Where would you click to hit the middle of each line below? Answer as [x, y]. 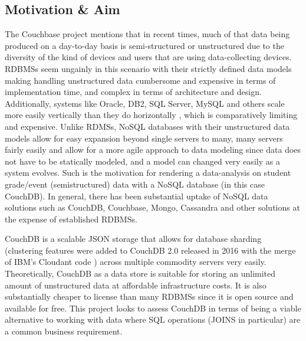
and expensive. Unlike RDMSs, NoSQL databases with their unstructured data [147, 126]
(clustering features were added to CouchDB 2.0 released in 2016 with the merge [150, 250]
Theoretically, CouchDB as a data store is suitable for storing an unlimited [140, 273]
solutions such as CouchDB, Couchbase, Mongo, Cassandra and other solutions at [152, 207]
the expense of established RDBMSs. [71, 219]
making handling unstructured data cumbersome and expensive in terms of [140, 80]
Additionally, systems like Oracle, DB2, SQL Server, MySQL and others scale [145, 103]
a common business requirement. [64, 331]
